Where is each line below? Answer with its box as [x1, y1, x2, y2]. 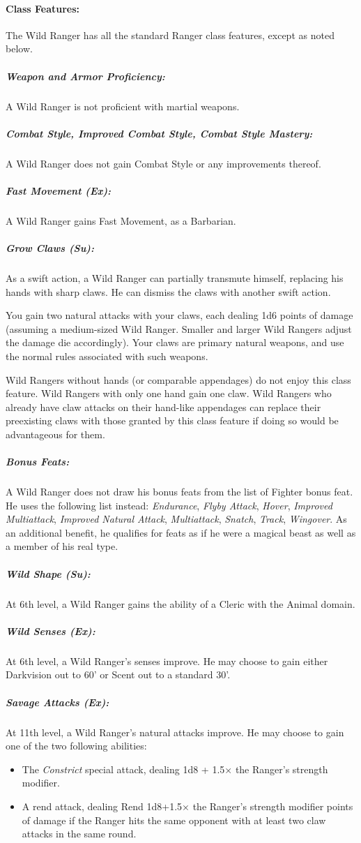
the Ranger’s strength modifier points [192, 798, 353, 813]
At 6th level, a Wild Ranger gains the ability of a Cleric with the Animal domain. [6, 596, 355, 611]
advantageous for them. [6, 426, 105, 441]
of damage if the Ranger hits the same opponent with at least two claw [22, 812, 326, 827]
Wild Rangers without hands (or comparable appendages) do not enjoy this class [6, 372, 351, 387]
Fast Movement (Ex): [6, 183, 112, 197]
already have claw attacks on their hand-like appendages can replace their [6, 399, 321, 414]
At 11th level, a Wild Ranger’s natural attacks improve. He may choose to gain [6, 724, 344, 739]
